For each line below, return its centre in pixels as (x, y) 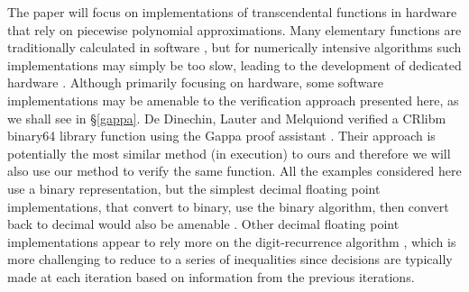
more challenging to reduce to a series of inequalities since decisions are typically (230, 259)
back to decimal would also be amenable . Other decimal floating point (203, 224)
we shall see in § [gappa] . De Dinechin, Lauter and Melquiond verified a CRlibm (227, 118)
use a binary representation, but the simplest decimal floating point (194, 188)
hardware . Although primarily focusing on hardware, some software (196, 82)
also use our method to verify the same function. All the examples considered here (234, 171)
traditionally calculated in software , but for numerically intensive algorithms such (234, 47)
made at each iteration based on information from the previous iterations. (211, 276)
